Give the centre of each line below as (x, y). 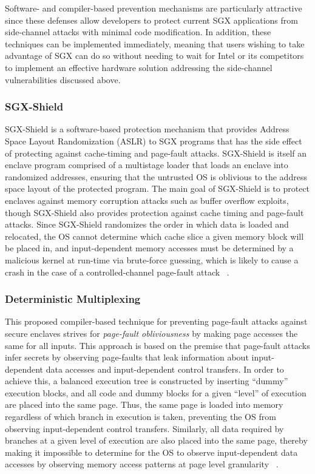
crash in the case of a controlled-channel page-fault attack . (117, 272)
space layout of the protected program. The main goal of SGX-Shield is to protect (157, 188)
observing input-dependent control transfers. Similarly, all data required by (144, 428)
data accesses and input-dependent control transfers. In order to (165, 369)
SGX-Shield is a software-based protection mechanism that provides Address (147, 129)
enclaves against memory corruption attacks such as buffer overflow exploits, (147, 200)
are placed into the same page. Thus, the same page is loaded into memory (144, 405)
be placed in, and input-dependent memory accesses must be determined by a (149, 248)
